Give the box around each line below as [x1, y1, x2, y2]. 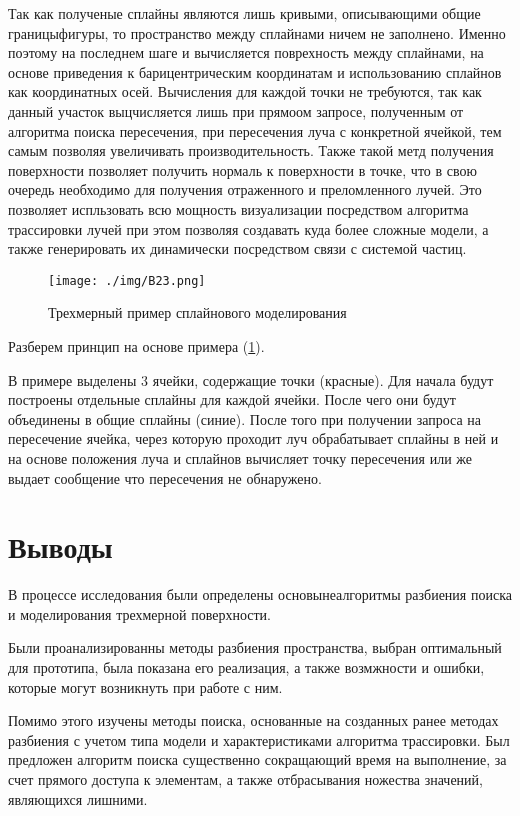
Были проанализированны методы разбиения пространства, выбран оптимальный [8, 637, 502, 658]
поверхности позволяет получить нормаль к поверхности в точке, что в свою [8, 159, 477, 180]
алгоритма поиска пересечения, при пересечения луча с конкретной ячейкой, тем [8, 120, 502, 141]
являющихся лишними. [8, 788, 148, 809]
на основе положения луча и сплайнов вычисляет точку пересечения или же [8, 447, 473, 468]
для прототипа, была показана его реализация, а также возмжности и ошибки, [8, 657, 485, 678]
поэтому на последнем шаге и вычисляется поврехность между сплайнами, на [8, 42, 484, 63]
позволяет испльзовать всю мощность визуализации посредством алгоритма [8, 198, 469, 219]
